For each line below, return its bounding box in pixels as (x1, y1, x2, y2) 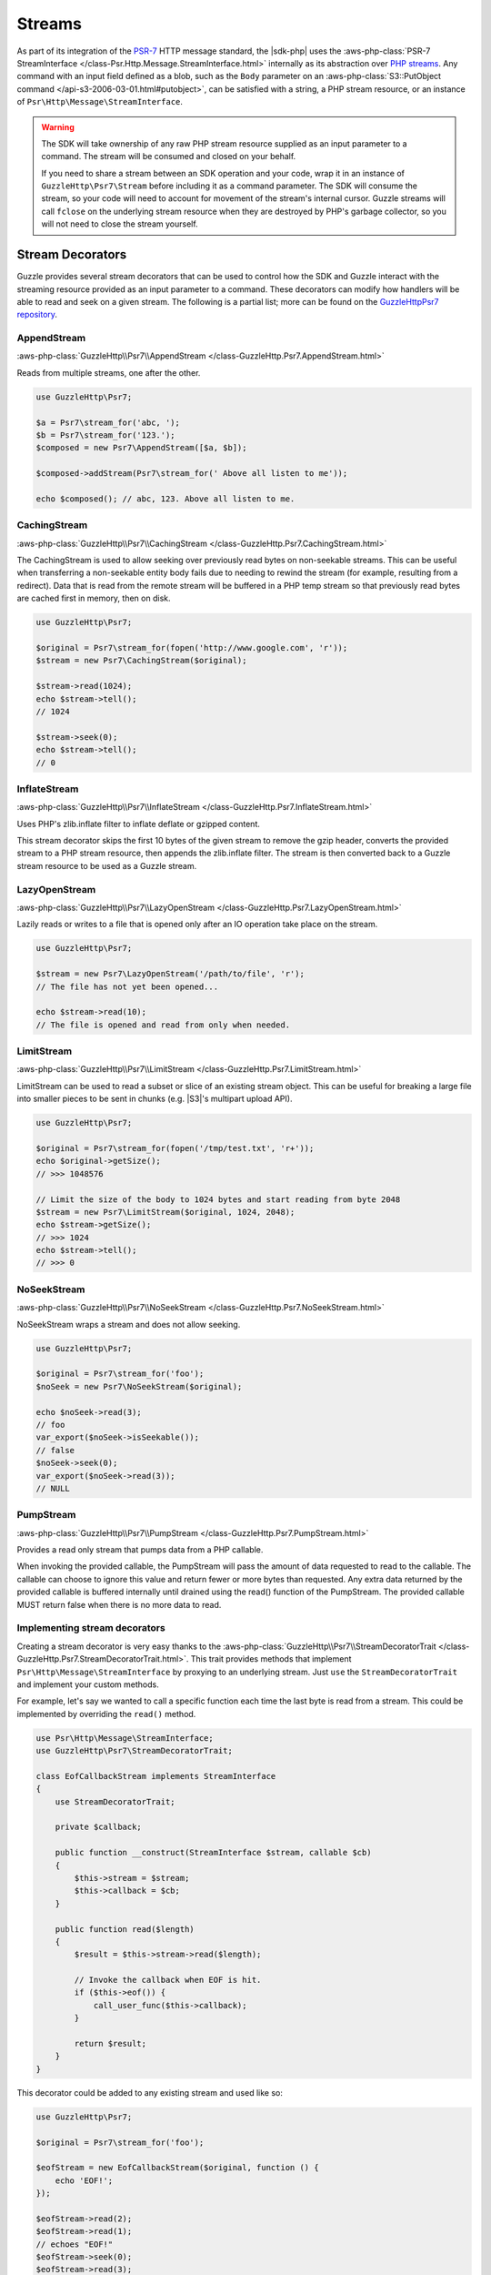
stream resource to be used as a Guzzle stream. (16, 860, 197, 871)
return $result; (74, 2038, 147, 2049)
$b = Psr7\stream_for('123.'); (35, 430, 176, 440)
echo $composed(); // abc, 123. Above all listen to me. (35, 493, 296, 504)
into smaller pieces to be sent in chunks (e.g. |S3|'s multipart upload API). (16, 1093, 293, 1105)
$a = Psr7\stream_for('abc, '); (35, 417, 181, 428)
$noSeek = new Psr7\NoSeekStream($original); (35, 1381, 243, 1391)
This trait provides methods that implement (190, 1653, 352, 1664)
